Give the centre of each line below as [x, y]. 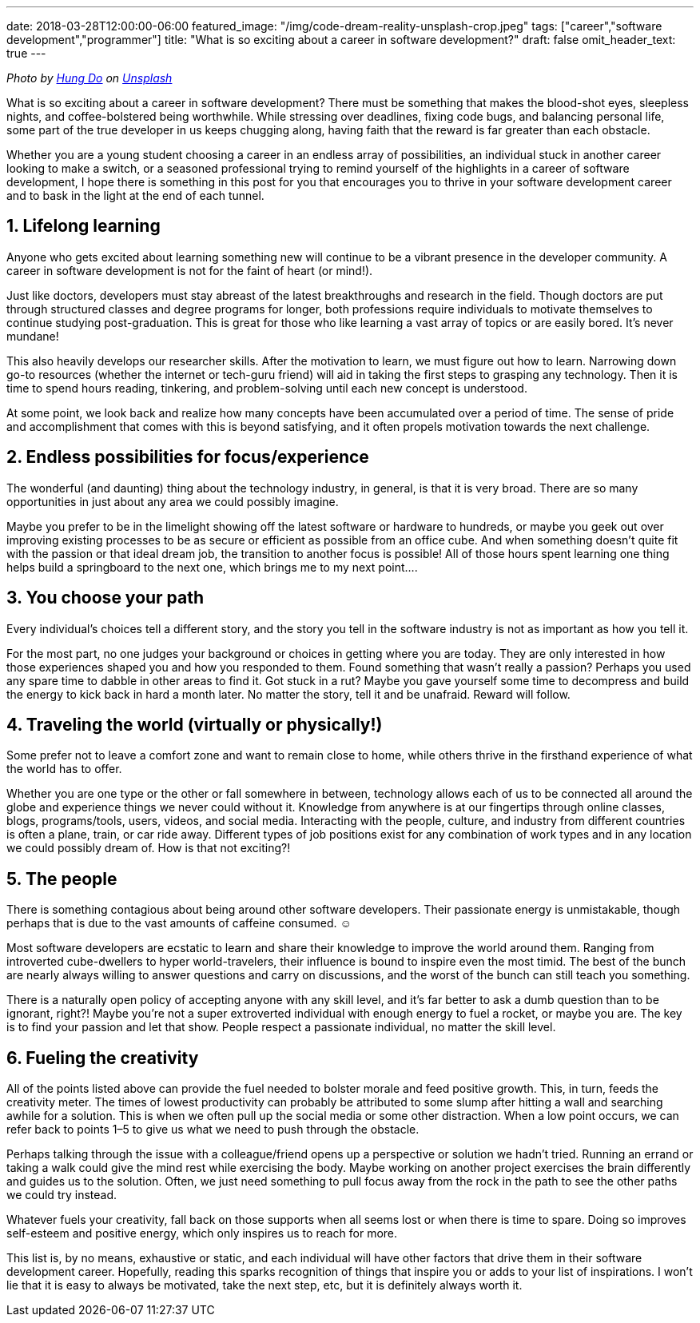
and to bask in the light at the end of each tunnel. [135, 195]
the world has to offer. [64, 769]
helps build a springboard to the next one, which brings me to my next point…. [212, 567]
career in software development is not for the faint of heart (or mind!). [190, 270]
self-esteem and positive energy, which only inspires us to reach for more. [202, 1233]
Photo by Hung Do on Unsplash [89, 78]
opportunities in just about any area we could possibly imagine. [173, 501]
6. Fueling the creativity [103, 1058]
